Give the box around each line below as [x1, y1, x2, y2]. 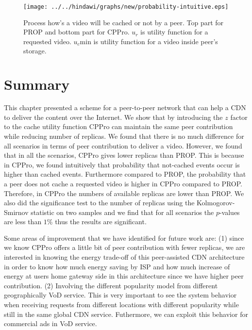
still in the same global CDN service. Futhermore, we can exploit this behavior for [4, 309, 248, 319]
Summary [4, 74, 70, 94]
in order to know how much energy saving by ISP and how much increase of [4, 261, 230, 271]
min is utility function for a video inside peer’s [80, 36, 218, 46]
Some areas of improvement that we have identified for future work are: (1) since [4, 232, 244, 243]
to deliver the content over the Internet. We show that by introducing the [4, 112, 223, 122]
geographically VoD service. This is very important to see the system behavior [4, 290, 237, 300]
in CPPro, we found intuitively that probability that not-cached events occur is [4, 159, 240, 169]
